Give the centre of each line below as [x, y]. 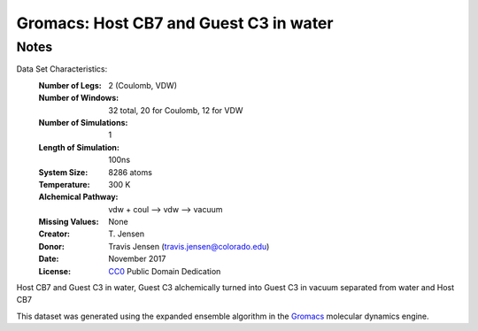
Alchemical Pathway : [78, 197]
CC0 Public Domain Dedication [165, 271]
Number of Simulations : [83, 122]
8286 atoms [130, 172]
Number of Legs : [70, 85]
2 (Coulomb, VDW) [143, 85]
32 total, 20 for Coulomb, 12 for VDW [176, 110]
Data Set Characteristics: [62, 69]
